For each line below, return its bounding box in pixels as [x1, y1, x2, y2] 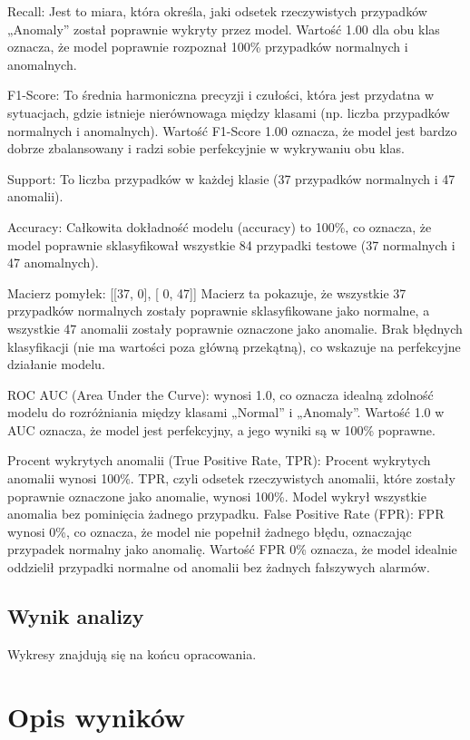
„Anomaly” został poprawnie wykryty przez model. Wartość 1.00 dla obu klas [7, 19, 440, 38]
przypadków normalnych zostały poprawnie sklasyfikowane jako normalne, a [7, 301, 430, 320]
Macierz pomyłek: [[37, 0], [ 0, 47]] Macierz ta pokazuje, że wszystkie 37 [7, 283, 406, 302]
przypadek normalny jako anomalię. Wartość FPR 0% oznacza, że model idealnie [7, 540, 457, 559]
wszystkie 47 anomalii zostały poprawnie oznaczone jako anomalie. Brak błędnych [7, 318, 463, 337]
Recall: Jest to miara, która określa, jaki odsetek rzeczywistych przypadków [7, 2, 427, 20]
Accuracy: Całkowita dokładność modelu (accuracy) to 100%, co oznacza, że [7, 217, 432, 236]
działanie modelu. [7, 355, 105, 374]
